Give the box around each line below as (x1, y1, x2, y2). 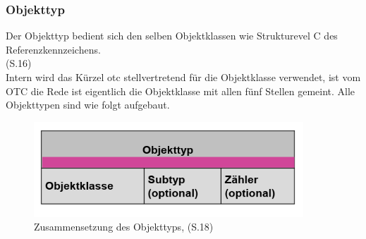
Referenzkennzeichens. (6, 42, 101, 56)
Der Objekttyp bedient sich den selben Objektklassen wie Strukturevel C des (6, 28, 338, 43)
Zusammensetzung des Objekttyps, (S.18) (34, 219, 214, 234)
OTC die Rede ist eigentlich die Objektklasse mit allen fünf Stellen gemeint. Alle (6, 83, 355, 98)
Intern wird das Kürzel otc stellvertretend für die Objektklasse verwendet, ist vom (6, 70, 361, 84)
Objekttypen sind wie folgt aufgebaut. (6, 97, 170, 112)
